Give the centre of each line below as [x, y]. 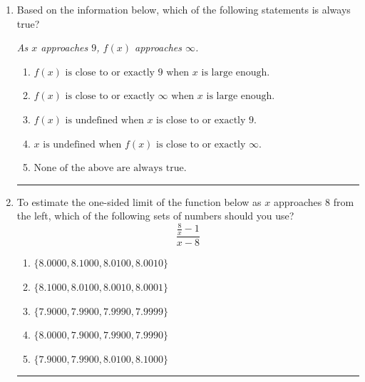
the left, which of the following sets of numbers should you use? [155, 216]
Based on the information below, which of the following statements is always [184, 9]
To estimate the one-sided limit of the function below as [139, 201]
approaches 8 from [314, 201]
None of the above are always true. [110, 169]
